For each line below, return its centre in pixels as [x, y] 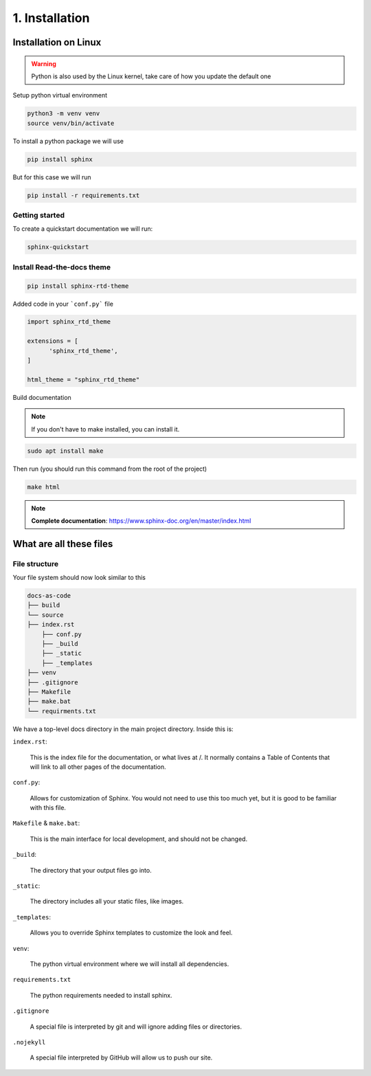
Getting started [39, 215]
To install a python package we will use [68, 141]
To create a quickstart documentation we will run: [83, 229]
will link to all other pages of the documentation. [98, 767]
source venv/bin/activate [71, 123]
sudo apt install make [65, 451]
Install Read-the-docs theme [62, 267]
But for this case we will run [52, 177]
